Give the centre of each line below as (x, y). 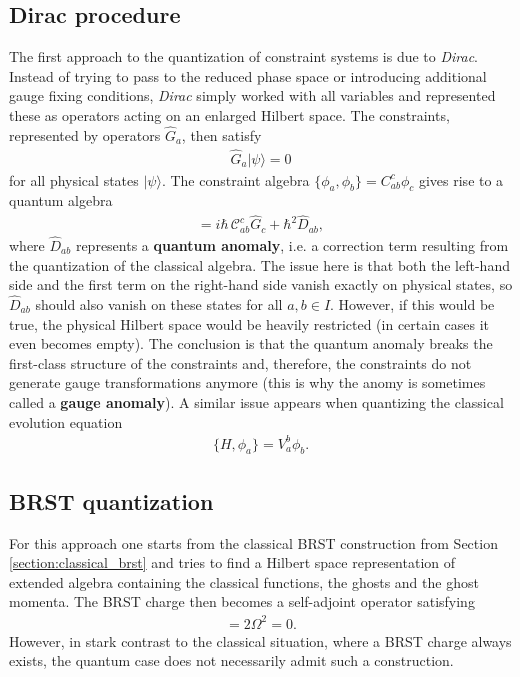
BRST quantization (111, 500)
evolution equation (66, 421)
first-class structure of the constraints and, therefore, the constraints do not (240, 362)
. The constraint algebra (235, 179)
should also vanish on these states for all (159, 303)
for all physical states (74, 179)
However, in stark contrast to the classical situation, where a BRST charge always (260, 640)
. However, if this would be (412, 303)
